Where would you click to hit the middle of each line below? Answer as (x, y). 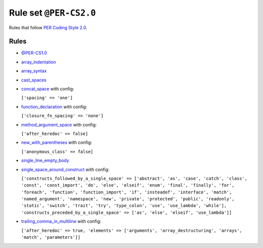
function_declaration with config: (54, 107)
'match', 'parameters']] (51, 237)
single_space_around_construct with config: (65, 169)
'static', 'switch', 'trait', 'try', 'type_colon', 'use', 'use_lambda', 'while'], (124, 206)
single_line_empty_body (45, 160)
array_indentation (38, 62)
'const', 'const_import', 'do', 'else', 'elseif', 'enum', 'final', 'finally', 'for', (128, 185)
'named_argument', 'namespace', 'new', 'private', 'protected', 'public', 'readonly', (128, 199)
